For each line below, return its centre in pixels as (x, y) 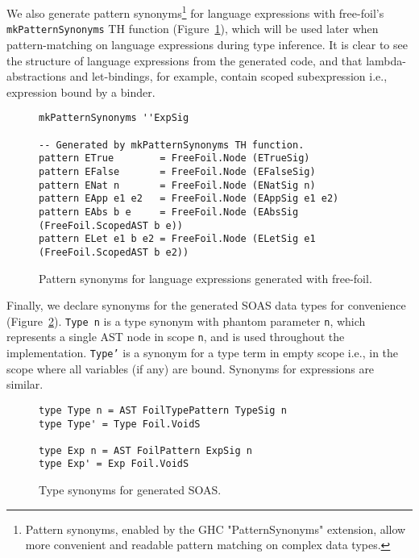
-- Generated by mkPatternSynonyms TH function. (172, 145)
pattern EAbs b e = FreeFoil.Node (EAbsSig (169, 212)
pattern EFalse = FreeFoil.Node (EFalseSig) (177, 171)
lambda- (386, 60)
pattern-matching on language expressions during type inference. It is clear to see (207, 44)
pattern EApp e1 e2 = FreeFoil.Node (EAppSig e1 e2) (189, 199)
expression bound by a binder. (81, 92)
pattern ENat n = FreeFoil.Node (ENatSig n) (177, 185)
